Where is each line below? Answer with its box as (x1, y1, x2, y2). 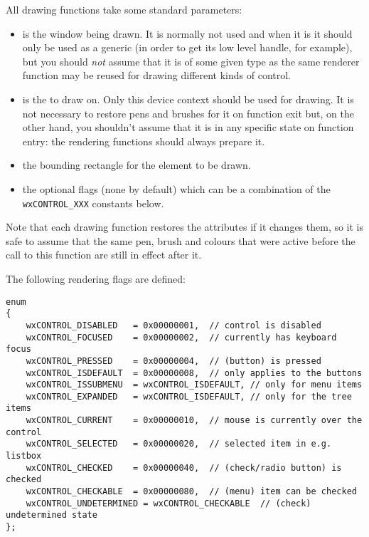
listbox (6, 451, 42, 462)
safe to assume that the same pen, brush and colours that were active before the (6, 233, 355, 248)
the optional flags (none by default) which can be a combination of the (22, 181, 331, 196)
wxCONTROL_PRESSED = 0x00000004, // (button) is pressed (26, 355, 321, 366)
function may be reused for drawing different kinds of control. (22, 68, 292, 83)
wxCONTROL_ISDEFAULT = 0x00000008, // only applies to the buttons (26, 367, 363, 378)
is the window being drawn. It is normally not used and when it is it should (22, 26, 353, 41)
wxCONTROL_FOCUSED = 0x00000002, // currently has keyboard (26, 332, 337, 343)
